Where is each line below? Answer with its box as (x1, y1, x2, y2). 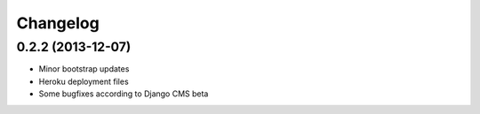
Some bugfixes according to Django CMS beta (38, 88, 209, 99)
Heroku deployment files (38, 76, 129, 87)
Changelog (16, 13, 100, 33)
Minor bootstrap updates (38, 64, 130, 74)
